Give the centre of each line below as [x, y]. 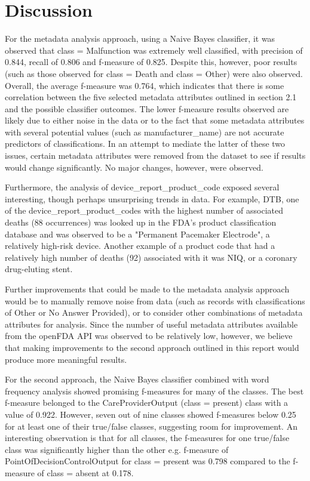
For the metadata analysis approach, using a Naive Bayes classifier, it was [140, 38]
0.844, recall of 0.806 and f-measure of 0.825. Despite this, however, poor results [151, 62]
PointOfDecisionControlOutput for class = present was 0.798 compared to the [148, 461]
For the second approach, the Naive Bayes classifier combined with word [137, 379]
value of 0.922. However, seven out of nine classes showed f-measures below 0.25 [151, 414]
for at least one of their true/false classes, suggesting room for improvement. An [151, 426]
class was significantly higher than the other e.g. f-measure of [117, 449]
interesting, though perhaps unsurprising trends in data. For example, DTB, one [152, 198]
